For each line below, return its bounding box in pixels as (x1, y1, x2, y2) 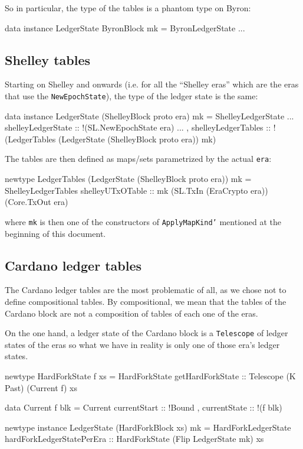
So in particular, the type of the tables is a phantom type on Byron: (5, 2, 251, 14)
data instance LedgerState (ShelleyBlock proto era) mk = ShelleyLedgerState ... (5, 109, 294, 122)
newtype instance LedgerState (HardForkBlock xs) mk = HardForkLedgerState (5, 421, 291, 433)
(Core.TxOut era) (5, 196, 68, 208)
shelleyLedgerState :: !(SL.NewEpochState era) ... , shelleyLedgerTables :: (5, 121, 271, 134)
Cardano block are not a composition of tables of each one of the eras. (5, 307, 258, 319)
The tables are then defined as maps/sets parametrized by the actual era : (5, 152, 272, 165)
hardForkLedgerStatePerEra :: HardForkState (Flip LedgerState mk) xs (5, 432, 264, 445)
